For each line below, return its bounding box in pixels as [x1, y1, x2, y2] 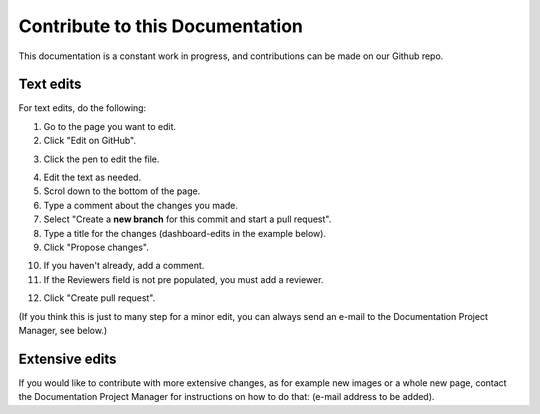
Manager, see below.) [18, 324, 108, 336]
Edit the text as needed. [43, 171, 142, 184]
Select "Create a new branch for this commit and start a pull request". [43, 213, 332, 225]
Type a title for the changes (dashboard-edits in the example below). [43, 227, 327, 239]
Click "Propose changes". [43, 241, 149, 253]
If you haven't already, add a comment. [43, 260, 205, 272]
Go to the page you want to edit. [43, 120, 177, 132]
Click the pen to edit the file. [43, 153, 160, 165]
